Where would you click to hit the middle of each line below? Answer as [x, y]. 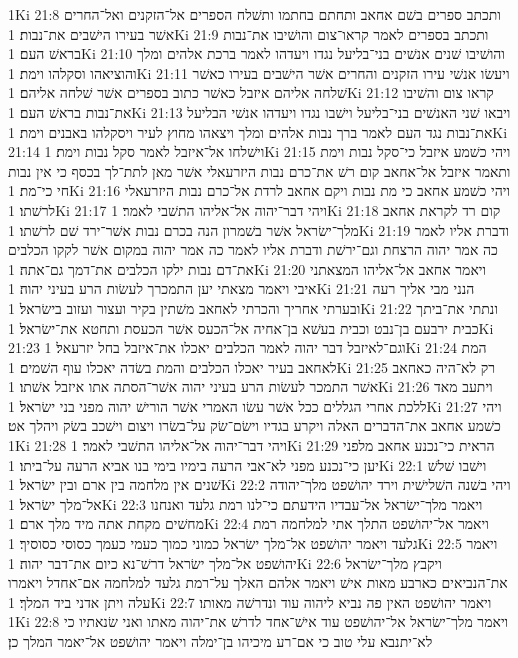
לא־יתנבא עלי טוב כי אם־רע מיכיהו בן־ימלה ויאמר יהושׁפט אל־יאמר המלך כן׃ [220, 641]
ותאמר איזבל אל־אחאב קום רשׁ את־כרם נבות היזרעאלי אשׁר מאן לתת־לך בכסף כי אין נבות [259, 170]
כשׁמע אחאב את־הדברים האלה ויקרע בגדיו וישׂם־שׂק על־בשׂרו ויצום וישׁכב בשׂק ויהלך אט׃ [254, 425]
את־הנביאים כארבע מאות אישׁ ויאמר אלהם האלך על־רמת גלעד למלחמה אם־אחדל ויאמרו [258, 582]
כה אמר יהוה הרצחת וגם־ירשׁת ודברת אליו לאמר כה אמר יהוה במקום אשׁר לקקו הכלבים [253, 249]
